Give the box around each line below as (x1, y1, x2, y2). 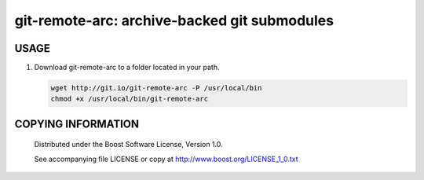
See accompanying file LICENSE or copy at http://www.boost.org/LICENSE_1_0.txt (34, 154, 298, 163)
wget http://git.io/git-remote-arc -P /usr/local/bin (50, 83, 262, 93)
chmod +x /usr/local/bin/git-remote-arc (50, 94, 208, 104)
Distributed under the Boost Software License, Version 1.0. (34, 140, 223, 149)
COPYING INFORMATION (14, 117, 139, 130)
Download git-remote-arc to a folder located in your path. (34, 63, 220, 72)
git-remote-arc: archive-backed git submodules (14, 12, 334, 29)
